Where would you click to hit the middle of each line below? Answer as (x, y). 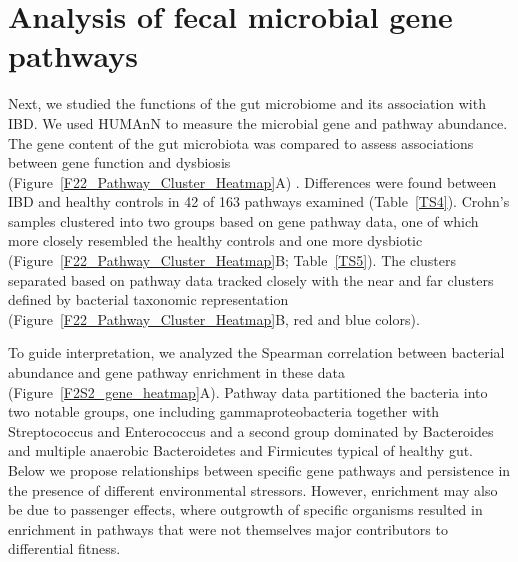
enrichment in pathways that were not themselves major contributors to (228, 528)
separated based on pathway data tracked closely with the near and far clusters (251, 279)
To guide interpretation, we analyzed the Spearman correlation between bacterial (256, 352)
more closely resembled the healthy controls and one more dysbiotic (215, 240)
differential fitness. (64, 548)
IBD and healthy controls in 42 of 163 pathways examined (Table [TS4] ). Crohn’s (259, 201)
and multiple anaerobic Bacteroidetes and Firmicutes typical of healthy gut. (241, 450)
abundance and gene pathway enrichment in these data (176, 372)
